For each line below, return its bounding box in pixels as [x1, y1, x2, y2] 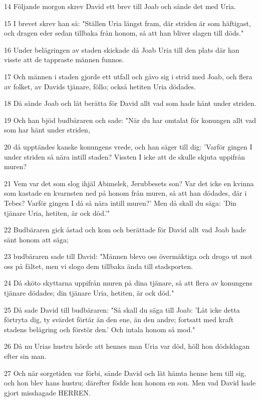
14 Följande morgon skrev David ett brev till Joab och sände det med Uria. [4, 1, 236, 11]
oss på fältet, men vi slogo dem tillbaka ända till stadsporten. [4, 260, 193, 271]
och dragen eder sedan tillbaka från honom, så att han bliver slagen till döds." [4, 28, 244, 38]
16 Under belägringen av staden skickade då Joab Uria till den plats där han [4, 44, 239, 55]
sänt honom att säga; [4, 234, 69, 244]
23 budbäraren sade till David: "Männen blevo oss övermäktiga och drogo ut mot [4, 251, 252, 261]
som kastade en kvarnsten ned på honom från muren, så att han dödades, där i [4, 188, 247, 198]
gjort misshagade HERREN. [4, 387, 91, 397]
